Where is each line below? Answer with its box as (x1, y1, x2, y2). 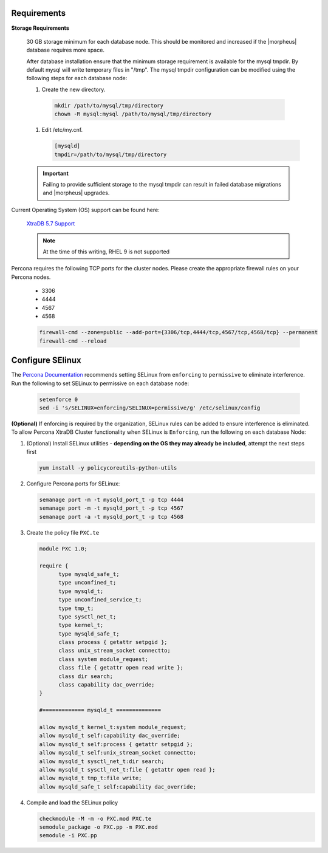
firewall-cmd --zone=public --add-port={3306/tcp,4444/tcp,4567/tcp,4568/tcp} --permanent (39, 329, 318, 336)
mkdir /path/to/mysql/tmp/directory (54, 102, 164, 109)
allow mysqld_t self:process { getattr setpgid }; (39, 741, 194, 747)
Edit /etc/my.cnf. (41, 126, 83, 134)
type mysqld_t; (58, 588, 104, 595)
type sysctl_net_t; (58, 613, 117, 620)
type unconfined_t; (58, 579, 117, 586)
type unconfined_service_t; (58, 596, 142, 603)
